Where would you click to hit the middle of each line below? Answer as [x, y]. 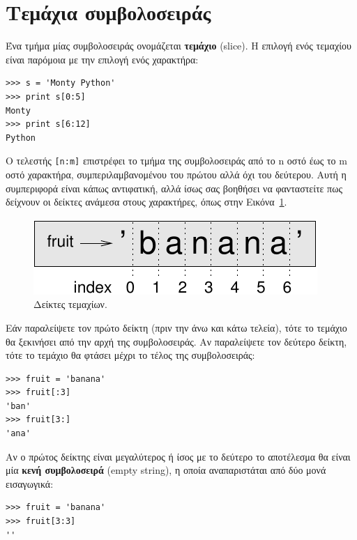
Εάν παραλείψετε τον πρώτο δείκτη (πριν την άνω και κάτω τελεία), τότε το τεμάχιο [176, 327]
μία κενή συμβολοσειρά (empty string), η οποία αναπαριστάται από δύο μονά [166, 470]
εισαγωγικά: [30, 483]
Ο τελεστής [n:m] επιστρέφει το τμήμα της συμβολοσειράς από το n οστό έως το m [176, 161]
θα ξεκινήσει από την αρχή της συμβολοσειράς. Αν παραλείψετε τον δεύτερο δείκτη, [176, 341]
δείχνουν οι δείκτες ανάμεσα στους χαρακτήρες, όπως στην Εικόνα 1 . [146, 202]
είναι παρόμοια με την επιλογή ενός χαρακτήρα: [102, 59]
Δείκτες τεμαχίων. [70, 304]
